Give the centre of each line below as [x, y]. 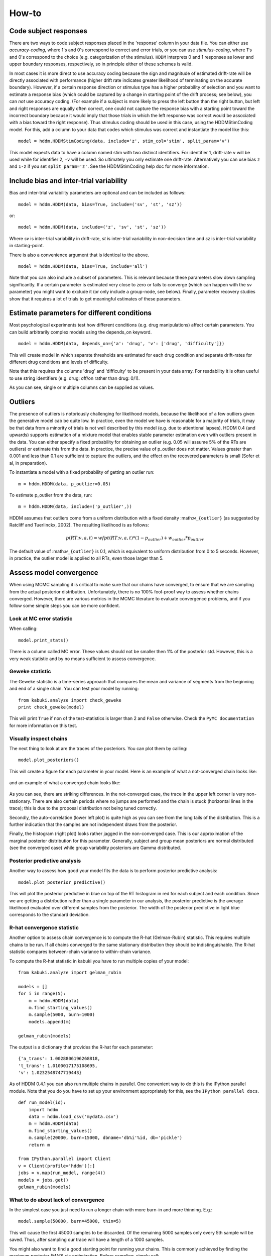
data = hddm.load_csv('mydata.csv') [74, 1117]
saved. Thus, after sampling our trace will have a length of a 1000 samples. [87, 1240]
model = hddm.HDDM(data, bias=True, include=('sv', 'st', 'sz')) [100, 204]
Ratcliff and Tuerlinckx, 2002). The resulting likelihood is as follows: [79, 525]
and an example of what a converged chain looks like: [65, 783]
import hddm [43, 1110]
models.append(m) [50, 1022]
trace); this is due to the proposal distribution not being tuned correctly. [83, 808]
